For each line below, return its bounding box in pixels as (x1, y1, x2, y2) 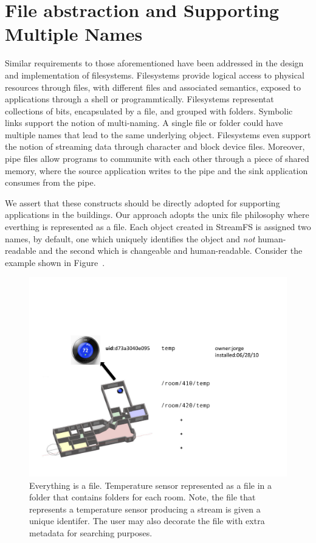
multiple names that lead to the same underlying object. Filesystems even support (5, 128, 311, 141)
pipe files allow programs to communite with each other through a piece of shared (5, 152, 309, 165)
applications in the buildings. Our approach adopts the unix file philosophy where (5, 208, 309, 221)
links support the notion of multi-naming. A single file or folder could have (5, 116, 283, 129)
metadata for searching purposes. (29, 526, 153, 539)
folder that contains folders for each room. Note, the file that (29, 491, 256, 503)
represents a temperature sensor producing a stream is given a (29, 502, 261, 515)
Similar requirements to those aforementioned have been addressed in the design (5, 57, 304, 69)
